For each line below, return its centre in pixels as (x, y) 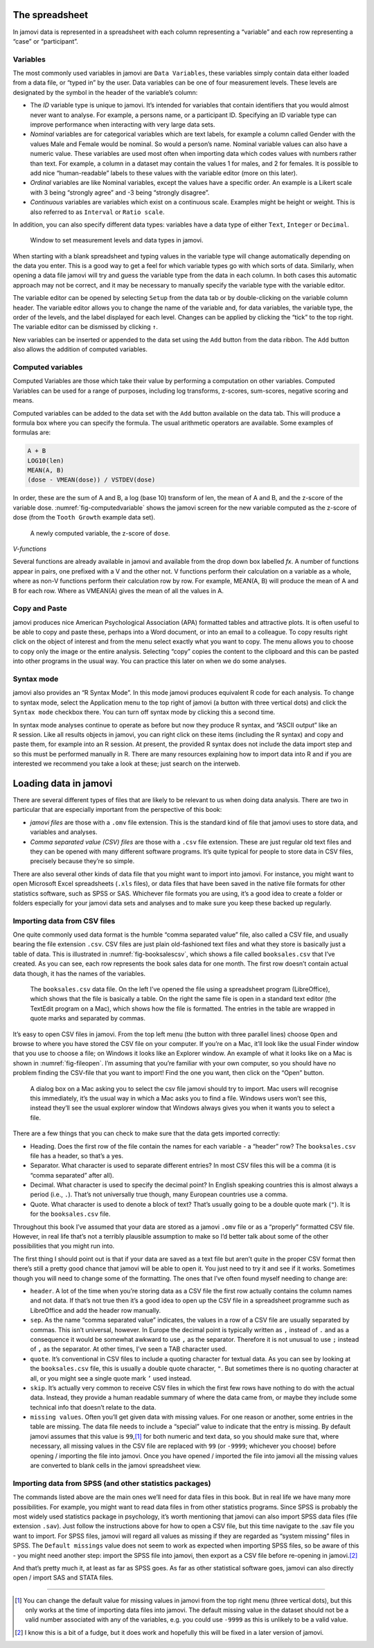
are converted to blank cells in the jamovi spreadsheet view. (115, 1466)
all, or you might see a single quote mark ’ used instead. (111, 1378)
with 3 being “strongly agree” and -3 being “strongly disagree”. (120, 192)
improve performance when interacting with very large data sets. (123, 124)
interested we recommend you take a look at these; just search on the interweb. (126, 764)
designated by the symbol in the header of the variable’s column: (105, 92)
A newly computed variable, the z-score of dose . (100, 533)
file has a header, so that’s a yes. (77, 1155)
